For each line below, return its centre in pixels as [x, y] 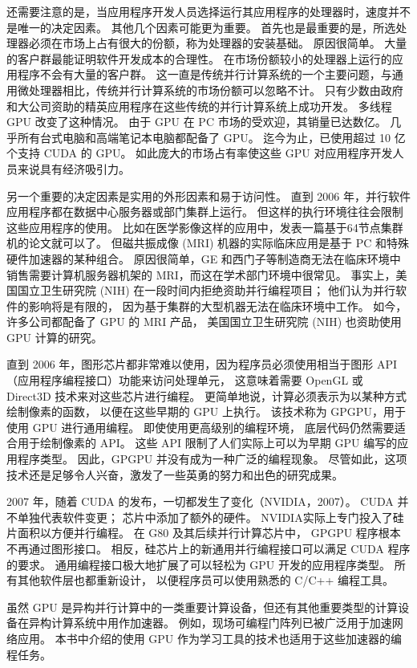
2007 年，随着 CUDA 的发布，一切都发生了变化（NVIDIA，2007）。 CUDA [200, 501]
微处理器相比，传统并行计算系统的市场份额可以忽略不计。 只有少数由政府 [210, 90]
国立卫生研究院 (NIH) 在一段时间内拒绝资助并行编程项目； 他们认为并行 [206, 290]
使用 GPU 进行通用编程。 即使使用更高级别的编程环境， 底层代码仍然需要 [200, 427]
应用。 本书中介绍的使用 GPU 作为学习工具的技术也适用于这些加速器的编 [210, 638]
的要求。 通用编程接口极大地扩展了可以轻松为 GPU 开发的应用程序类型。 [199, 564]
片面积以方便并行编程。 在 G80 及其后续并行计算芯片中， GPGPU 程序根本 [204, 533]
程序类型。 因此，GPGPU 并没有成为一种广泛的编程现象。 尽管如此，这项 [212, 459]
